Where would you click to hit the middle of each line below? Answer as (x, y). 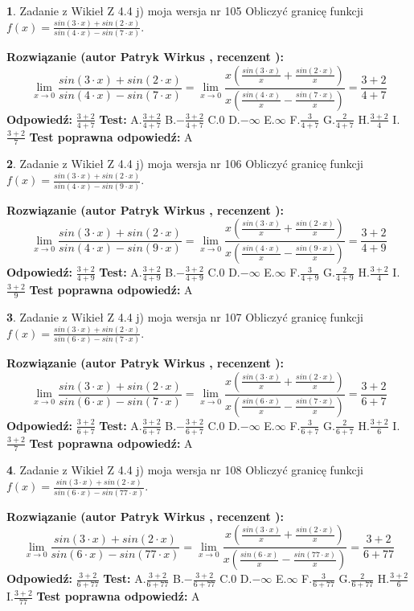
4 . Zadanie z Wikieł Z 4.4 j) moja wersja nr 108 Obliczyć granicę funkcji (185, 470)
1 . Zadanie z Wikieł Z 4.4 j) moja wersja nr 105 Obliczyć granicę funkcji (185, 10)
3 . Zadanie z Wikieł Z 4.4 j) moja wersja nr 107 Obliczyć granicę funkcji (185, 316)
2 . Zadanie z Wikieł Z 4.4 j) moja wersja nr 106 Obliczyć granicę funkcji (185, 164)
